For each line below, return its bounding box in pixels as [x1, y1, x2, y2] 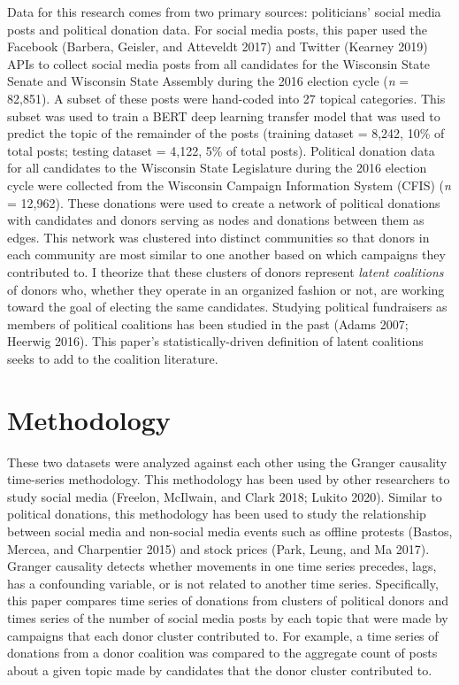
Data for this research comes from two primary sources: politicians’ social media [7, 3, 441, 20]
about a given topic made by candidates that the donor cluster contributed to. [7, 660, 432, 679]
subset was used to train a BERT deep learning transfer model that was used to [7, 106, 440, 125]
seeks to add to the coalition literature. [7, 349, 218, 367]
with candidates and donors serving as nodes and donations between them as [7, 211, 425, 229]
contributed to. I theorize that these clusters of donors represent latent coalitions [7, 262, 444, 281]
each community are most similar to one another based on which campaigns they [7, 245, 446, 264]
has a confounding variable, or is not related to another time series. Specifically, [7, 573, 439, 592]
